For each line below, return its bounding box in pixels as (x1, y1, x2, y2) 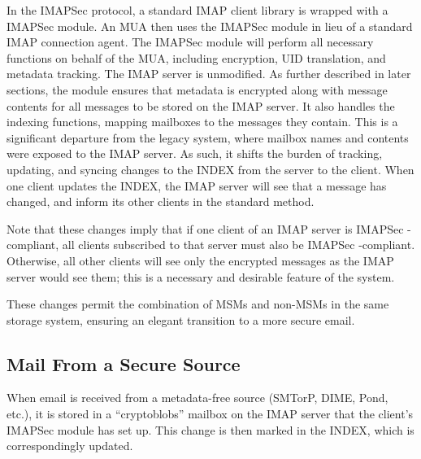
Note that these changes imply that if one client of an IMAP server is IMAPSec (7, 220, 404, 237)
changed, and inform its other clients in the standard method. (7, 193, 315, 210)
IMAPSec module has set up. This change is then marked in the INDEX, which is (7, 421, 414, 438)
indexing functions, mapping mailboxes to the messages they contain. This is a (7, 113, 398, 130)
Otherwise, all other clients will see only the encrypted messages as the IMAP (7, 251, 394, 269)
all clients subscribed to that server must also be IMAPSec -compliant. (62, 236, 415, 253)
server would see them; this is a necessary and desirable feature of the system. (7, 268, 395, 285)
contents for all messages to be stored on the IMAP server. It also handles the (7, 97, 395, 114)
